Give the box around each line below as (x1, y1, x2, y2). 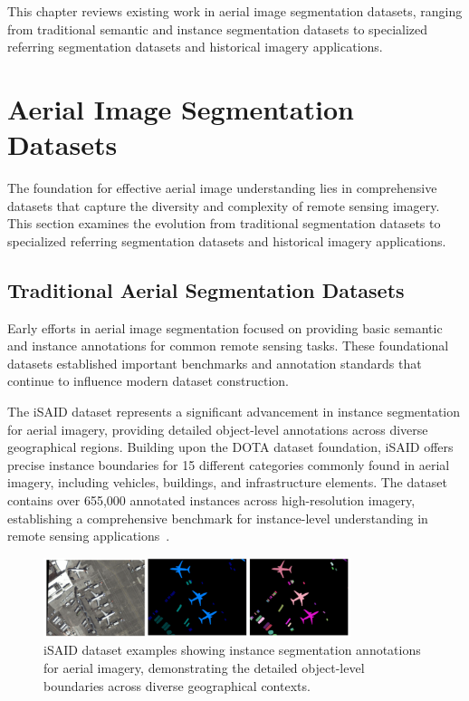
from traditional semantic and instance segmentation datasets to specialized (7, 19, 428, 38)
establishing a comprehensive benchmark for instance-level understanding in (7, 508, 428, 527)
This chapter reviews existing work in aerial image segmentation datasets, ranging (7, 2, 463, 20)
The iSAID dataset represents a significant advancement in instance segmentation (7, 402, 461, 421)
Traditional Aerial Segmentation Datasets (7, 275, 405, 303)
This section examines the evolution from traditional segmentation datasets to (7, 214, 441, 233)
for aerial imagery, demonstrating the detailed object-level (43, 658, 365, 677)
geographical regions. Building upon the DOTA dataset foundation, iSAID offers (7, 437, 454, 456)
